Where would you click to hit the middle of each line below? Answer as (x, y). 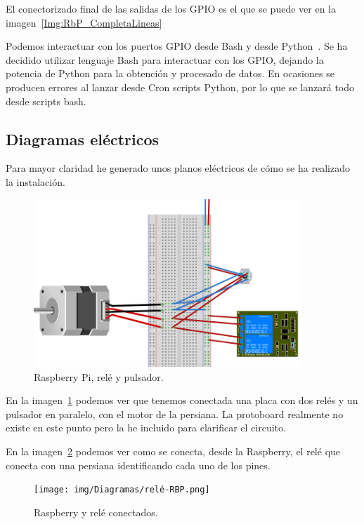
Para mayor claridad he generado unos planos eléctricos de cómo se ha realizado (178, 168)
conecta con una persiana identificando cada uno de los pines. (138, 465)
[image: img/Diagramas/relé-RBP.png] (122, 490)
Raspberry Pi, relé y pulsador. (99, 376)
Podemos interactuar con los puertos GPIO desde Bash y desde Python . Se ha (177, 46)
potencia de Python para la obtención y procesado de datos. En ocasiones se (170, 73)
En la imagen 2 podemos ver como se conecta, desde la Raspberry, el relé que (173, 451)
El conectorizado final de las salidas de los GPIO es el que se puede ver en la (171, 8)
